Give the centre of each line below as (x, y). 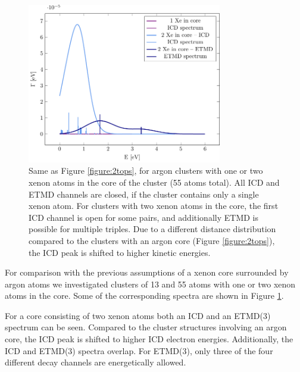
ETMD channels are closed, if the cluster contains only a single (144, 194)
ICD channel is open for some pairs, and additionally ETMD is (143, 217)
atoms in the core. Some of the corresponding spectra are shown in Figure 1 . (144, 296)
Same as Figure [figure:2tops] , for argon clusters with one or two (146, 171)
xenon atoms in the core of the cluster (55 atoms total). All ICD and (154, 182)
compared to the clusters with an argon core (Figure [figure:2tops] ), (152, 240)
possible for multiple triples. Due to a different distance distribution (152, 229)
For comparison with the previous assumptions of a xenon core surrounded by (147, 272)
